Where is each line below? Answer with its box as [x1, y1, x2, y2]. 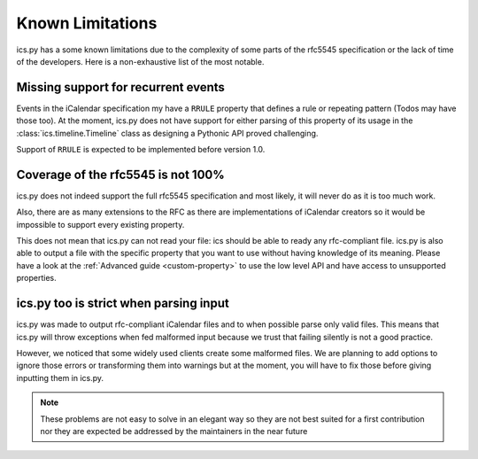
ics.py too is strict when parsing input [16, 296, 229, 311]
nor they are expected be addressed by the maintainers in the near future [40, 425, 308, 436]
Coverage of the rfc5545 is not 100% [16, 167, 225, 182]
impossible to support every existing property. [16, 219, 185, 229]
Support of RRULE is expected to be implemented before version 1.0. [16, 144, 266, 155]
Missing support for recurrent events [16, 80, 226, 95]
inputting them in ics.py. [16, 372, 104, 383]
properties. [16, 273, 57, 284]
